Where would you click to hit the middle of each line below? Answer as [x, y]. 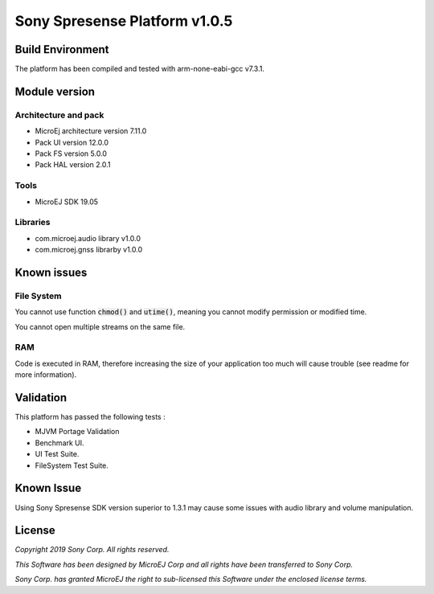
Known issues [51, 272]
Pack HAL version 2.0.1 [73, 165]
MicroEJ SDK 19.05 [67, 202]
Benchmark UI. [59, 443]
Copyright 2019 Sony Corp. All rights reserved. [92, 550]
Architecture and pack [59, 115]
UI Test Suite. [57, 454]
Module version [55, 91]
